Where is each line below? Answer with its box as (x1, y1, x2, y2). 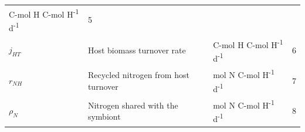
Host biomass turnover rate (87, 43, 186, 56)
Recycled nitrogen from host (87, 68, 189, 80)
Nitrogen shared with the (87, 99, 178, 111)
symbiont (87, 110, 121, 123)
